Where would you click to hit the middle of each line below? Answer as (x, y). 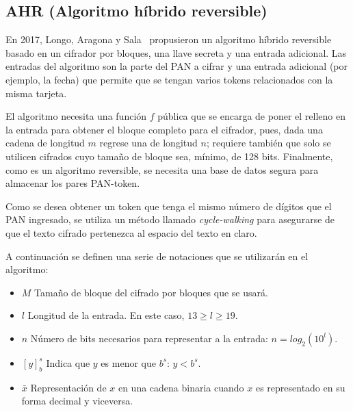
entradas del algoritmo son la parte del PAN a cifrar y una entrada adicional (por (176, 66)
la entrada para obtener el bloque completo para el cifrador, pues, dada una (164, 129)
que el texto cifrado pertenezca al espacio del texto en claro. (131, 232)
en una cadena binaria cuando (181, 387)
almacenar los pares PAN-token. (73, 183)
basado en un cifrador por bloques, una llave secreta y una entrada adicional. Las (176, 52)
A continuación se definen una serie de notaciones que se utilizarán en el (157, 256)
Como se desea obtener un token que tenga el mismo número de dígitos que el (169, 206)
